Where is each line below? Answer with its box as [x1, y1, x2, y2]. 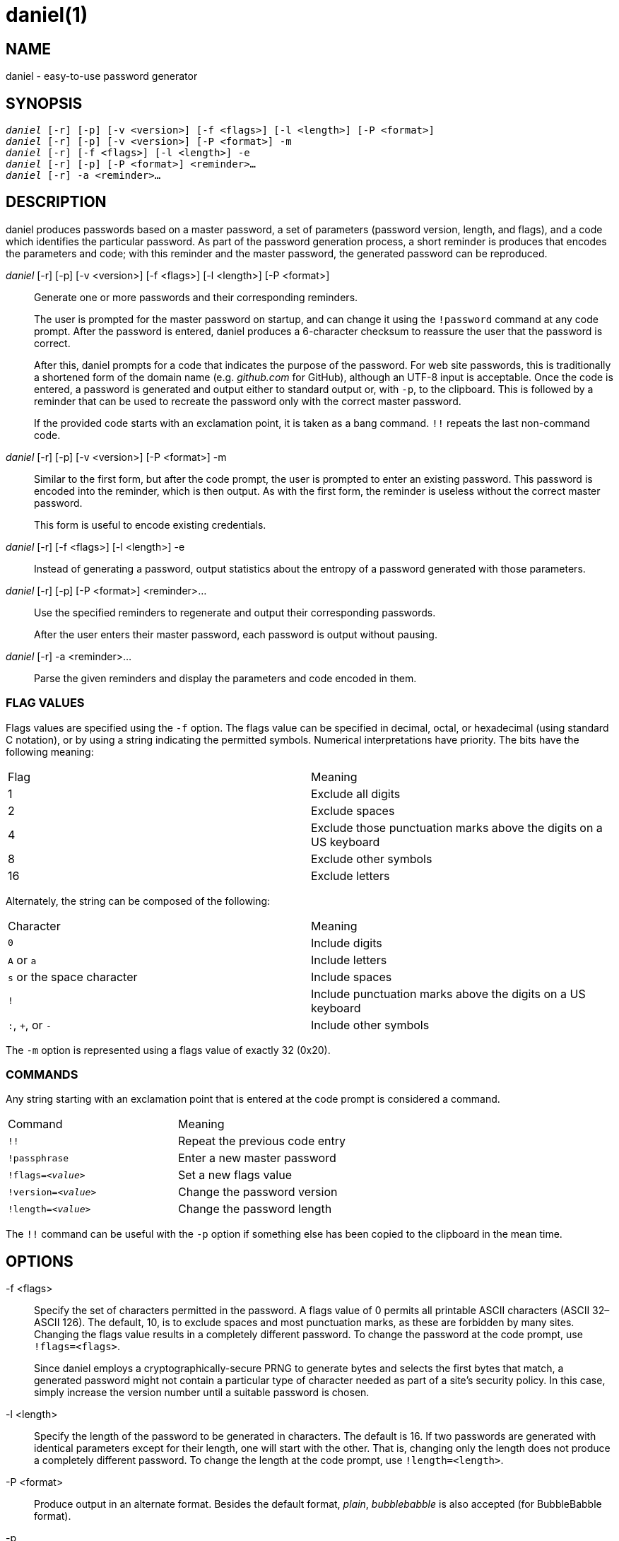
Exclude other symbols [311, 851, 432, 866]
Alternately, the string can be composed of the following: [6, 894, 271, 907]
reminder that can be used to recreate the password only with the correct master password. [34, 394, 461, 407]
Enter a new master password [178, 1151, 336, 1166]
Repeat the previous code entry [178, 1134, 346, 1149]
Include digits [311, 935, 382, 950]
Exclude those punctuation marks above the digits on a [311, 820, 603, 835]
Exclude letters [311, 868, 390, 883]
